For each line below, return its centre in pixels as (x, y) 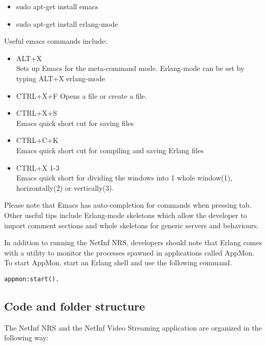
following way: (26, 338)
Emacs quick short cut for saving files (75, 123)
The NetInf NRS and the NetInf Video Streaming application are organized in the (133, 327)
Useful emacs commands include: (56, 41)
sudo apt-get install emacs (57, 6)
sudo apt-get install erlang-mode (67, 23)
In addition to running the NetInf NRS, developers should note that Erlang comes (133, 242)
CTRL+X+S (37, 113)
